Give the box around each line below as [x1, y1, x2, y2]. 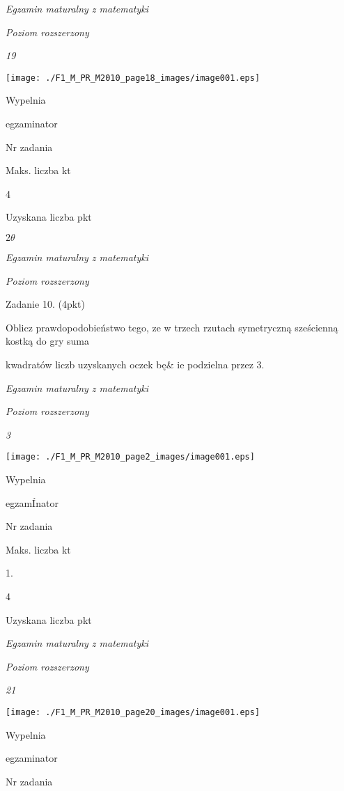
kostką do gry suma [6, 334, 89, 348]
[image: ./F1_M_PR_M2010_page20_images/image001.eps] [6, 707, 260, 717]
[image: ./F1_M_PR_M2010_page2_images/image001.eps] [6, 452, 255, 462]
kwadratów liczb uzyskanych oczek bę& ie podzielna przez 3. [6, 357, 265, 371]
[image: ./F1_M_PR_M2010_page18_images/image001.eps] [6, 72, 260, 83]
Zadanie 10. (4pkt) [6, 297, 85, 311]
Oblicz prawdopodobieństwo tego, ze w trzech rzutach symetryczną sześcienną [6, 320, 338, 334]
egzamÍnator [6, 495, 58, 510]
